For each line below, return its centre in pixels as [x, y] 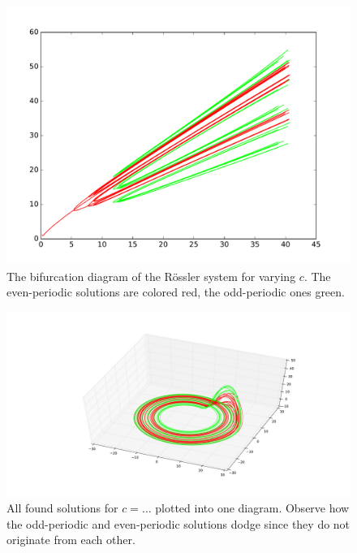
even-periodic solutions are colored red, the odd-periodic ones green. [176, 292]
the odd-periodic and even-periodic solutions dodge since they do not [178, 523]
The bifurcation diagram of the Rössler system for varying [151, 276]
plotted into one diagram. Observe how [252, 508]
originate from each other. [71, 540]
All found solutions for [62, 508]
